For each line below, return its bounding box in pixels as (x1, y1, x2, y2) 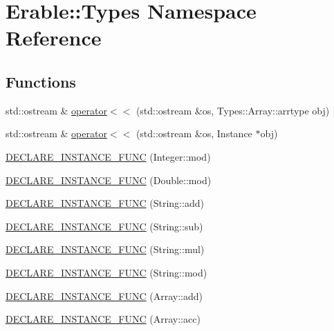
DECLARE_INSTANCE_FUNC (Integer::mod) (6, 149, 211, 163)
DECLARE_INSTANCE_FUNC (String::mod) (6, 265, 207, 279)
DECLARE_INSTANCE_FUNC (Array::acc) (6, 312, 201, 326)
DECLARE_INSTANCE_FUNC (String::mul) (6, 242, 205, 257)
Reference (6, 23, 102, 52)
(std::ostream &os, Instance (136, 126, 252, 141)
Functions (6, 70, 76, 92)
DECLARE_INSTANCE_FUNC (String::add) (6, 196, 204, 210)
